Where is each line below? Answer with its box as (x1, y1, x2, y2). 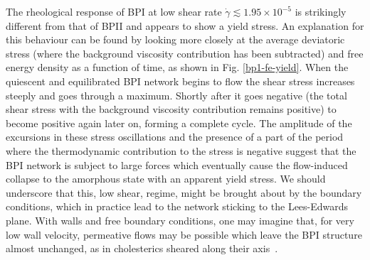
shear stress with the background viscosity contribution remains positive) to (6, 102, 337, 117)
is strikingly (295, 4, 347, 18)
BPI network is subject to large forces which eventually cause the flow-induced (6, 157, 348, 172)
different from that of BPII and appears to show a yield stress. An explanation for (6, 18, 364, 33)
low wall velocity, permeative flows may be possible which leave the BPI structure (6, 227, 362, 242)
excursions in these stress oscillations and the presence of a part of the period (6, 129, 344, 144)
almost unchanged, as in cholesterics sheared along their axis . (6, 241, 278, 256)
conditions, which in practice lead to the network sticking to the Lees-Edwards (6, 199, 349, 214)
